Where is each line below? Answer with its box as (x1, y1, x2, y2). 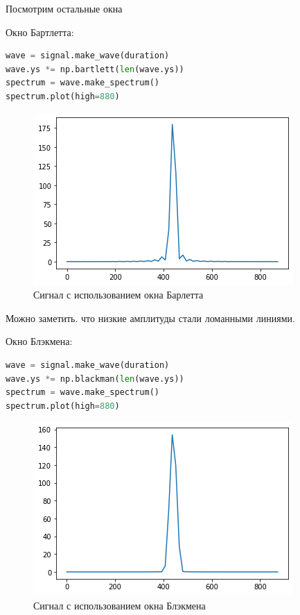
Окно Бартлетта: (6, 24, 74, 39)
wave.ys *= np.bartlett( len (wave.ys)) (6, 64, 184, 74)
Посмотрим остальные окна (6, 1, 123, 15)
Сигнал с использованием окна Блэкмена (33, 598, 206, 612)
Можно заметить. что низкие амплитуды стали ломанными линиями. (6, 310, 295, 325)
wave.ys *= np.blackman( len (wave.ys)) (6, 373, 184, 384)
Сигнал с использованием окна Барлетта (33, 287, 204, 302)
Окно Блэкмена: (6, 334, 73, 348)
